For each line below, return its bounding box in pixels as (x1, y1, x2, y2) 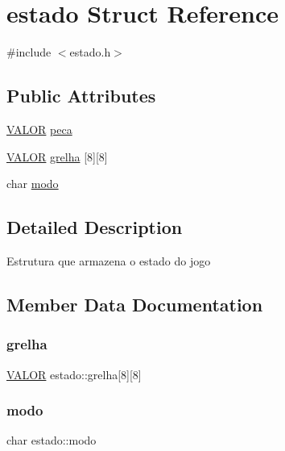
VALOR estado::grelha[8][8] (6, 365, 142, 382)
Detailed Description (6, 215, 183, 240)
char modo (6, 175, 59, 192)
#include (6, 44, 52, 61)
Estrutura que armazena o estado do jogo (6, 252, 211, 269)
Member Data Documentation (6, 291, 263, 316)
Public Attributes (6, 83, 156, 108)
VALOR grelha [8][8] (6, 148, 108, 165)
